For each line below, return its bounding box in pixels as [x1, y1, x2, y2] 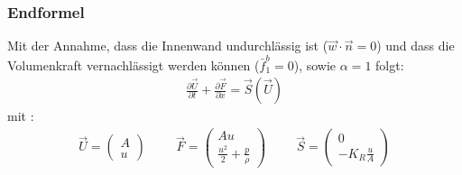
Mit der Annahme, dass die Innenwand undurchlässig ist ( [7, 36, 328, 55]
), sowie [293, 55, 337, 74]
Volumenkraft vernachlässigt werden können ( [7, 55, 260, 74]
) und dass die [376, 36, 455, 55]
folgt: [375, 55, 404, 74]
